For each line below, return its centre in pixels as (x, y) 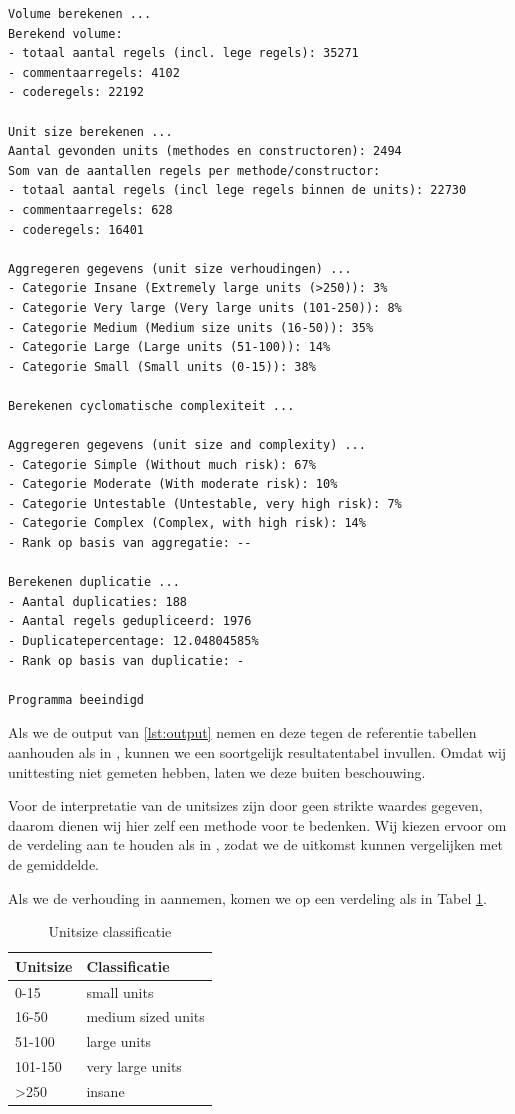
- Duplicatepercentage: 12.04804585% (133, 641)
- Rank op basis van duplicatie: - (126, 660)
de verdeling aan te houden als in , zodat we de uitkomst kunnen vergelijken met (255, 844)
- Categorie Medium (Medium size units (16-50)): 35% (191, 327)
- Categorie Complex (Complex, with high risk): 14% (187, 523)
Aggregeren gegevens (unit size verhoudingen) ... (180, 268)
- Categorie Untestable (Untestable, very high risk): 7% (205, 503)
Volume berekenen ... (80, 14)
